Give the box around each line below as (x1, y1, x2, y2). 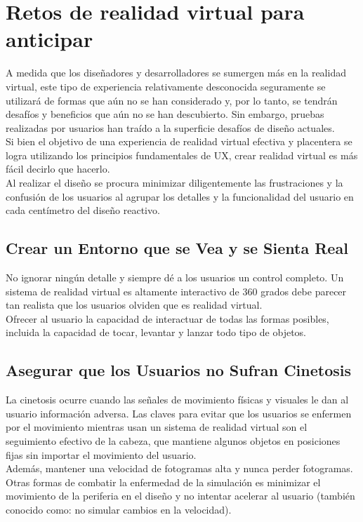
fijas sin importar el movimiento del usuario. (6, 447, 197, 462)
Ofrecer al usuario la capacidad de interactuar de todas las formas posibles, (6, 311, 329, 326)
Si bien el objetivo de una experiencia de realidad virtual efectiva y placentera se (6, 134, 352, 149)
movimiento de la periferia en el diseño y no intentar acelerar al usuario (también (6, 488, 355, 503)
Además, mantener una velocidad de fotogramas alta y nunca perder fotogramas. (6, 461, 353, 476)
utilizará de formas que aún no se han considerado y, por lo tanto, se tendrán (6, 93, 338, 107)
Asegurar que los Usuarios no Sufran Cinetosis (6, 359, 352, 381)
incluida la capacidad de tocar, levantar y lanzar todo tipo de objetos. (6, 325, 307, 340)
